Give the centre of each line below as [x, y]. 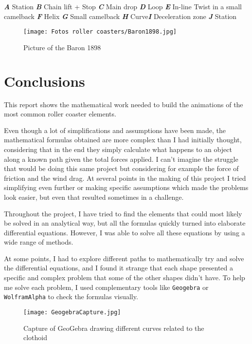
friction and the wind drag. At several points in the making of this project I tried [125, 178]
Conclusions [45, 81]
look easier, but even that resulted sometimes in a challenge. [94, 197]
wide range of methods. [39, 242]
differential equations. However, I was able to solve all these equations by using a [125, 232]
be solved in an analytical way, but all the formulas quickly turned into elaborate [125, 223]
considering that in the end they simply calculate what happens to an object [118, 149]
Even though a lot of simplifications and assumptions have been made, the [115, 130]
